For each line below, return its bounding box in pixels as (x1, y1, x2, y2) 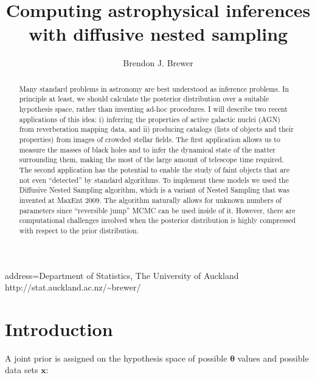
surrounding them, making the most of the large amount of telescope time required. (19, 154, 284, 165)
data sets (5, 363, 38, 376)
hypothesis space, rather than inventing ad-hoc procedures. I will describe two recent (19, 104, 288, 114)
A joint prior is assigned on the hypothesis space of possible (5, 351, 227, 364)
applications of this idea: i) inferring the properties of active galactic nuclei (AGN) (19, 114, 280, 124)
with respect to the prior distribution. (19, 225, 139, 235)
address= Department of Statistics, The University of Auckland (5, 269, 239, 281)
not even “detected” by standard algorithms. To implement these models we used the (19, 174, 289, 185)
